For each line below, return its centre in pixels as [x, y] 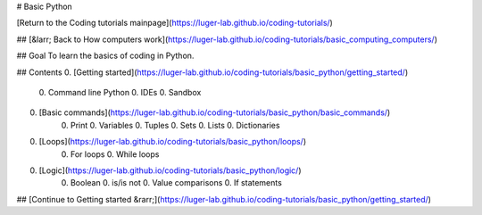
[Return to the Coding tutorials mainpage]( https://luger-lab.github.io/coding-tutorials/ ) [175, 23]
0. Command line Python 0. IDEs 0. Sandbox [120, 92]
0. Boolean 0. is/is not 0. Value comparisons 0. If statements [172, 183]
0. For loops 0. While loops [110, 154]
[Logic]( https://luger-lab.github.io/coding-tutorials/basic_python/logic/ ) [170, 170]
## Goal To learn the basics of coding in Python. [105, 56]
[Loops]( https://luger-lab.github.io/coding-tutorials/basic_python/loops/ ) [173, 142]
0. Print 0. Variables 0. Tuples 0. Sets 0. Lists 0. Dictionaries [170, 125]
